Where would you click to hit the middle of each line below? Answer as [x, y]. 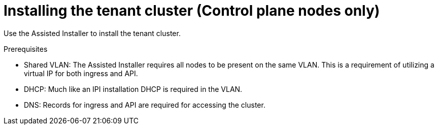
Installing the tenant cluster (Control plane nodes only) [192, 11]
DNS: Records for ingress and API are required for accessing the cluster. [145, 105]
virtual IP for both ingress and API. [81, 73]
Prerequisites [26, 49]
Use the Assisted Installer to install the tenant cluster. [92, 33]
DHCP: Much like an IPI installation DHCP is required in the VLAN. [133, 89]
